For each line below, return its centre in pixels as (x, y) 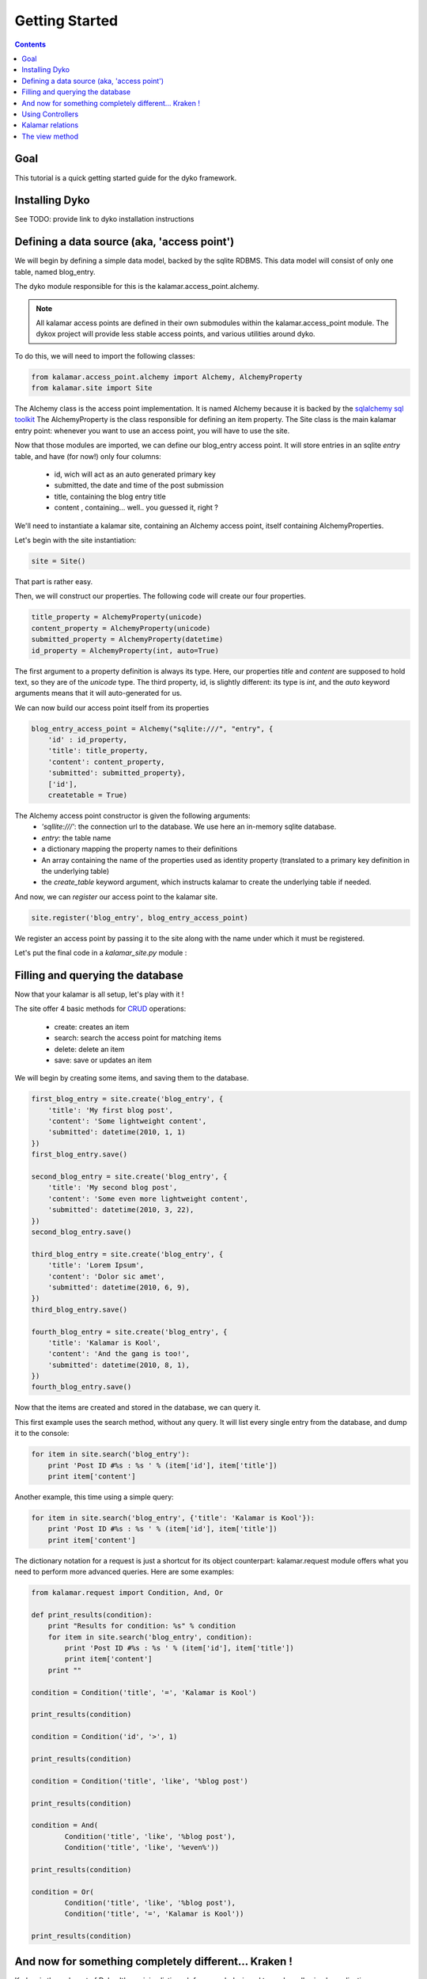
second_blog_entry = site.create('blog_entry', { (129, 1177)
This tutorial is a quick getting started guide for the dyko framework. (126, 177)
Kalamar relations (50, 125)
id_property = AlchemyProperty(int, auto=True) (125, 650)
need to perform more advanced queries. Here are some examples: (125, 1572)
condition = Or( (63, 1892)
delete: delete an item (90, 1049)
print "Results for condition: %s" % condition (142, 1626)
